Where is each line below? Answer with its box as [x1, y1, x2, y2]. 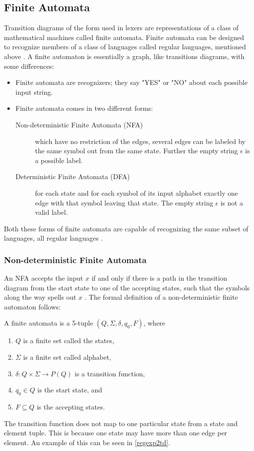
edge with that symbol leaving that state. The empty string [35, 197, 213, 207]
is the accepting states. [37, 402, 105, 412]
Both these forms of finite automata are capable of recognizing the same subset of [4, 223, 249, 233]
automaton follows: [4, 301, 61, 311]
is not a [220, 197, 243, 207]
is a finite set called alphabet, [23, 352, 111, 362]
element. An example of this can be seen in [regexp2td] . [4, 437, 170, 447]
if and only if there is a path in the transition [91, 273, 227, 283]
